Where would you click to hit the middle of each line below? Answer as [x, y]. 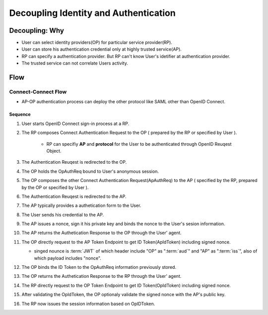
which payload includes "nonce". [68, 258]
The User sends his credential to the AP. [63, 215]
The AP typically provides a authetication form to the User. [81, 205]
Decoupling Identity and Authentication [92, 13]
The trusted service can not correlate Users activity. [75, 63]
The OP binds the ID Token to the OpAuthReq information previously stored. [99, 267]
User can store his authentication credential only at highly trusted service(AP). [102, 49]
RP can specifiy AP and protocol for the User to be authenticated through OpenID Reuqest [139, 144]
